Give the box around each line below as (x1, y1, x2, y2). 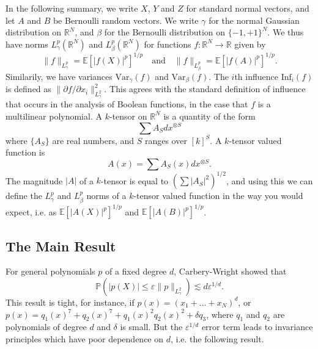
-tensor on (109, 109, 147, 122)
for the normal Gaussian (209, 13, 300, 26)
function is (6, 146, 45, 159)
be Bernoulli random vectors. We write (53, 13, 199, 26)
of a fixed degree (105, 265, 167, 278)
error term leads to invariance (201, 320, 313, 333)
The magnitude (6, 174, 63, 187)
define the (6, 189, 42, 202)
